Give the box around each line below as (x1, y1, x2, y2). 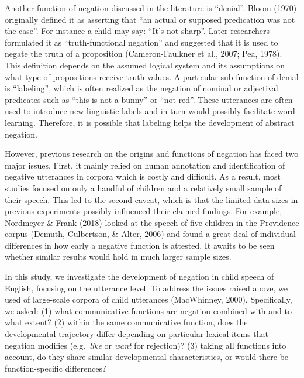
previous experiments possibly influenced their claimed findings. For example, (5, 205, 282, 217)
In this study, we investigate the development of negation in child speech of (5, 270, 274, 283)
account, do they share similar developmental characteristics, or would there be (5, 350, 289, 363)
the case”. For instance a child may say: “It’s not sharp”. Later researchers (5, 25, 270, 37)
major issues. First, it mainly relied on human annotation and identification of (5, 159, 285, 171)
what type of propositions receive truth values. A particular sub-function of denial (5, 70, 299, 83)
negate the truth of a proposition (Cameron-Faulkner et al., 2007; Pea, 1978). (5, 47, 282, 60)
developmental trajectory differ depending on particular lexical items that (5, 328, 269, 340)
